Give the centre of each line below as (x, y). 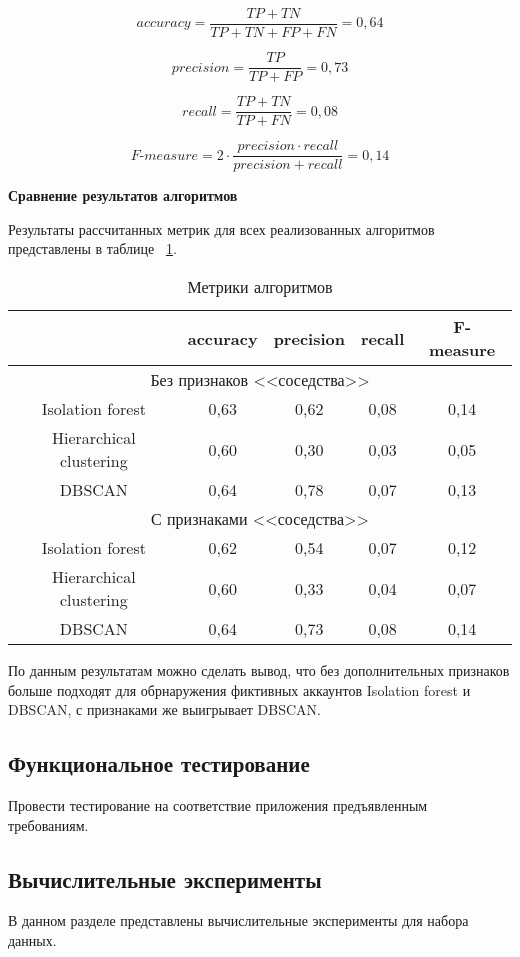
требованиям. (48, 824)
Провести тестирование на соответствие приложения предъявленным (218, 805)
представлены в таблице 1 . (92, 248)
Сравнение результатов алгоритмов (123, 195)
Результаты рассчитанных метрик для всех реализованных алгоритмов (221, 228)
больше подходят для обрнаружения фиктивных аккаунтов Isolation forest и (239, 689)
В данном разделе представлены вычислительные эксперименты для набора (238, 920)
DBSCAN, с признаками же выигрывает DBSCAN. (165, 709)
